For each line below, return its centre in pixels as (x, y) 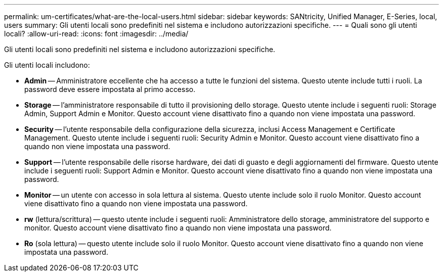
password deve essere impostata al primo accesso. (110, 89)
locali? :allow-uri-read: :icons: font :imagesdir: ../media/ (96, 34)
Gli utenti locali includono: (47, 65)
